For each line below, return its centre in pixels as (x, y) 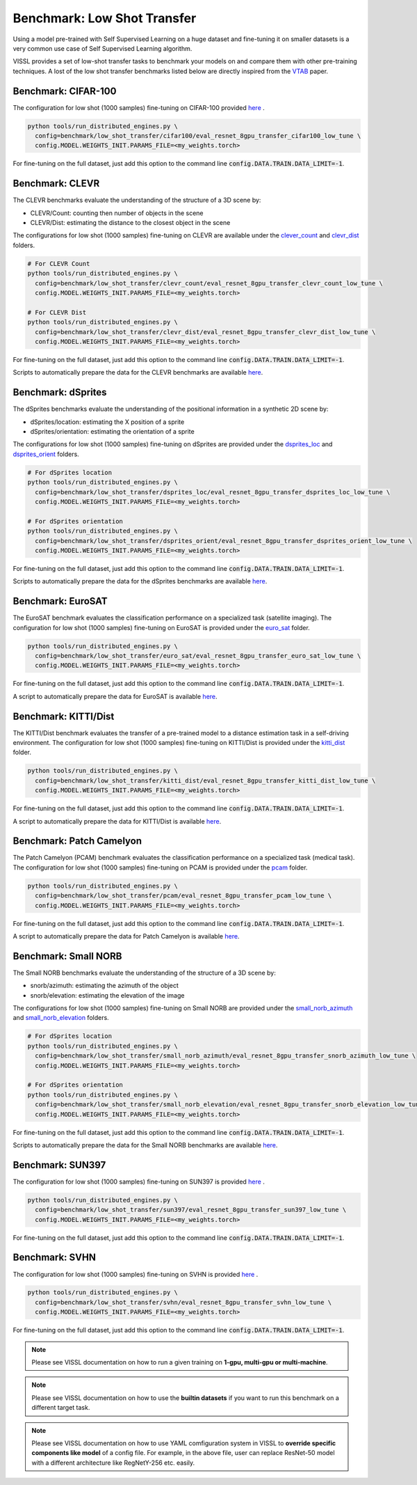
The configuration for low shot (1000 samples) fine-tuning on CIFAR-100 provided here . (139, 107)
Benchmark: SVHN (55, 1258)
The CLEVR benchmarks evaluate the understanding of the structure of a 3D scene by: (137, 200)
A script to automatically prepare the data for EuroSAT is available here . (115, 696)
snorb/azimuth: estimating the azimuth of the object (104, 986)
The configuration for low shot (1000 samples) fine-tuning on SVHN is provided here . (136, 1274)
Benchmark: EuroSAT (60, 601)
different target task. (61, 1408)
